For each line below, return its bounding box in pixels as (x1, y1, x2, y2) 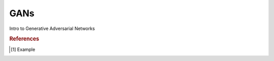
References (9, 36, 40, 43)
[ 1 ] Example (11, 46, 36, 52)
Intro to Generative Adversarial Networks (9, 25, 95, 32)
